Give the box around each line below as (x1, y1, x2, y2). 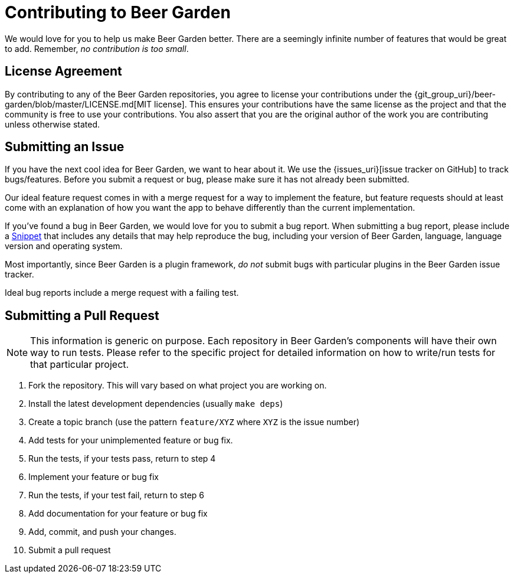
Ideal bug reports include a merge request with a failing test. (5, 288, 239, 298)
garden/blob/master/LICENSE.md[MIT (5, 99, 152, 109)
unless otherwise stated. (5, 119, 100, 129)
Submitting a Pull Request (5, 308, 159, 323)
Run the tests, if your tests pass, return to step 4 (28, 453, 216, 464)
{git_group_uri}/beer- (414, 89, 496, 99)
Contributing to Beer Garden (5, 2, 231, 22)
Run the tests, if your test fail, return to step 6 (28, 490, 205, 501)
